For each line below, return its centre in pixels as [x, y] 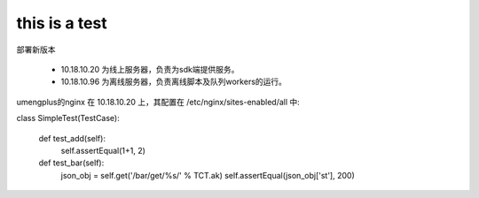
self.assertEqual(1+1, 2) [103, 150]
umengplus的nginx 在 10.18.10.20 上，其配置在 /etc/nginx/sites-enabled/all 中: [158, 102]
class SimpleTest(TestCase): [68, 118]
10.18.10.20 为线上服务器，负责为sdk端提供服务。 [150, 69]
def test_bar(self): [71, 163]
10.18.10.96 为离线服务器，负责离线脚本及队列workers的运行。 [174, 82]
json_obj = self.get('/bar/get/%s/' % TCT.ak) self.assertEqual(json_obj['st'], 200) [208, 175]
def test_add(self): [72, 138]
